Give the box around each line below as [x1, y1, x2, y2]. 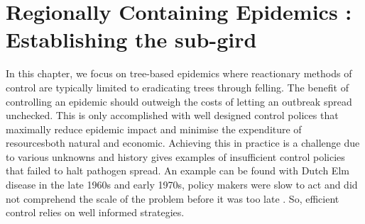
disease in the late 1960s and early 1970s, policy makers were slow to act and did [6, 177, 358, 192]
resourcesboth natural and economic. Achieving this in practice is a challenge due [6, 135, 360, 150]
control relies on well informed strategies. [6, 205, 185, 220]
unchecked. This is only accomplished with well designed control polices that [6, 108, 339, 123]
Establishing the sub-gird [6, 25, 257, 54]
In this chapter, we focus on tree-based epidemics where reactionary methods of [6, 66, 352, 81]
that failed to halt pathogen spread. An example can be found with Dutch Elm [6, 163, 349, 178]
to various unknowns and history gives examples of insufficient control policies [6, 149, 345, 164]
